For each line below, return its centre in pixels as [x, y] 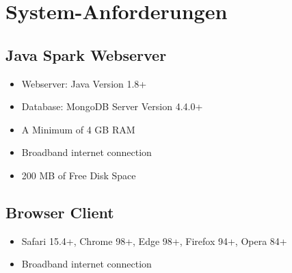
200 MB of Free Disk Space [79, 175]
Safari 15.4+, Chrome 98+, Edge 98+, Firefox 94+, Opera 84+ [154, 240]
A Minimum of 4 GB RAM [78, 129]
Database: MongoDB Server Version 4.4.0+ [112, 106]
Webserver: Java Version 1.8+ [84, 83]
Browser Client [60, 212]
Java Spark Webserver [86, 54]
